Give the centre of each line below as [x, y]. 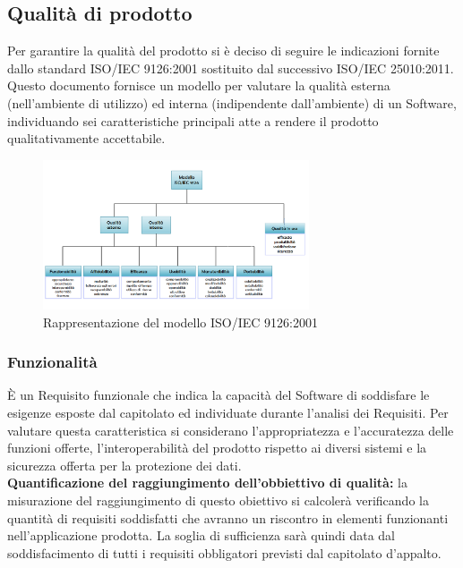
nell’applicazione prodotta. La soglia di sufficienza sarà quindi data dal [201, 535]
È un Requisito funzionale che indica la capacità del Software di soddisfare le [219, 395]
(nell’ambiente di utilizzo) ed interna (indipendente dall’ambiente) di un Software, [232, 102]
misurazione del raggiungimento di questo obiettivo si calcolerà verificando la [218, 500]
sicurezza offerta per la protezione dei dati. [124, 465]
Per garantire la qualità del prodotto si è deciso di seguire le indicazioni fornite [223, 51]
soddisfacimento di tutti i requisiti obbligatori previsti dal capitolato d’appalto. [224, 552]
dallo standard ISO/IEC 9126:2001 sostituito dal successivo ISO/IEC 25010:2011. [231, 68]
